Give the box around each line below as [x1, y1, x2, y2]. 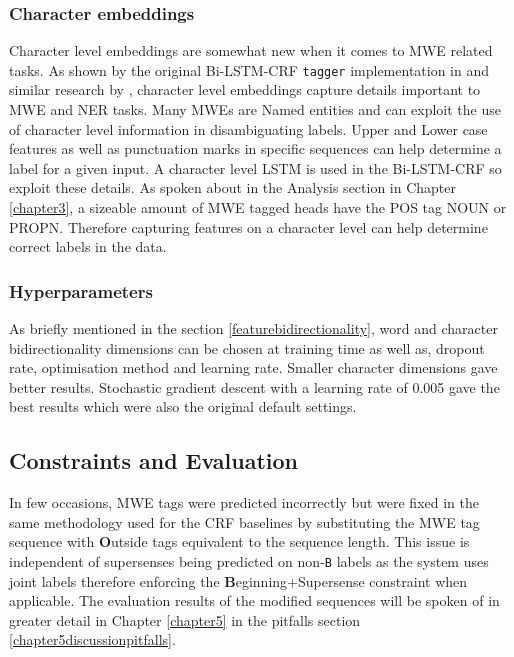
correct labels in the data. [9, 236, 167, 257]
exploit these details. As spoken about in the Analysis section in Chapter [9, 177, 457, 198]
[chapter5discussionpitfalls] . [9, 629, 176, 650]
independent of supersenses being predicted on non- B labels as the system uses [9, 550, 489, 571]
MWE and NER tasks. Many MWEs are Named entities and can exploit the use [9, 99, 501, 120]
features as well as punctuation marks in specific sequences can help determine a [9, 138, 502, 159]
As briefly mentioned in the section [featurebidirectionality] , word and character [9, 318, 498, 339]
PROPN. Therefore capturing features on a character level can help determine [9, 216, 488, 237]
